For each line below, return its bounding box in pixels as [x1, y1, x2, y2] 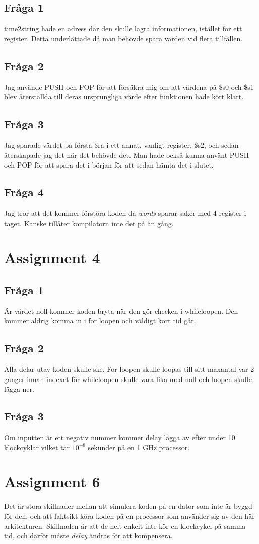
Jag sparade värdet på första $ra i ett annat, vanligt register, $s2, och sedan [4, 139, 239, 150]
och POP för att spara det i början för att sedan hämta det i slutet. [4, 159, 214, 170]
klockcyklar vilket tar [4, 442, 70, 452]
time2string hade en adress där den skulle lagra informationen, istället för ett [4, 23, 242, 34]
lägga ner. [4, 384, 34, 394]
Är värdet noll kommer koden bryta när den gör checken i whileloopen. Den [4, 305, 238, 316]
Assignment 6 [4, 471, 100, 492]
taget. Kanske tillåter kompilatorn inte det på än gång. [4, 217, 174, 228]
